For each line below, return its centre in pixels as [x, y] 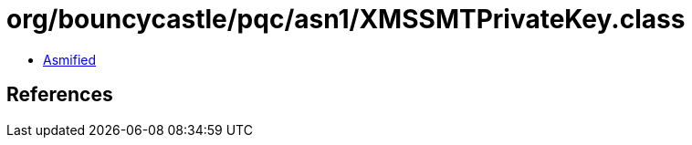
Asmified [70, 59]
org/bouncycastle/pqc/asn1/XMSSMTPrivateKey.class [346, 19]
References [60, 95]
